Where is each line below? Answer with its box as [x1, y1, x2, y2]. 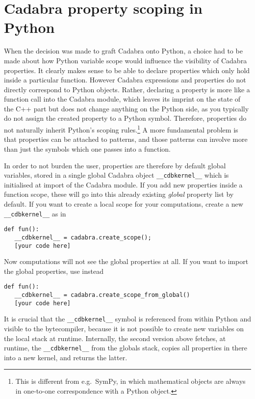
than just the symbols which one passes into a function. [4, 143, 171, 154]
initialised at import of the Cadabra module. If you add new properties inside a [4, 179, 243, 189]
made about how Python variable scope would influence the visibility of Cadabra [4, 55, 247, 65]
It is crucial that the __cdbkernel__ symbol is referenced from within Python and [4, 314, 251, 324]
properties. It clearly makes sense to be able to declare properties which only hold [4, 65, 250, 75]
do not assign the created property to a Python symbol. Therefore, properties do [4, 113, 247, 123]
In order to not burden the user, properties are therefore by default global [4, 160, 226, 170]
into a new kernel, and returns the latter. [4, 352, 127, 362]
